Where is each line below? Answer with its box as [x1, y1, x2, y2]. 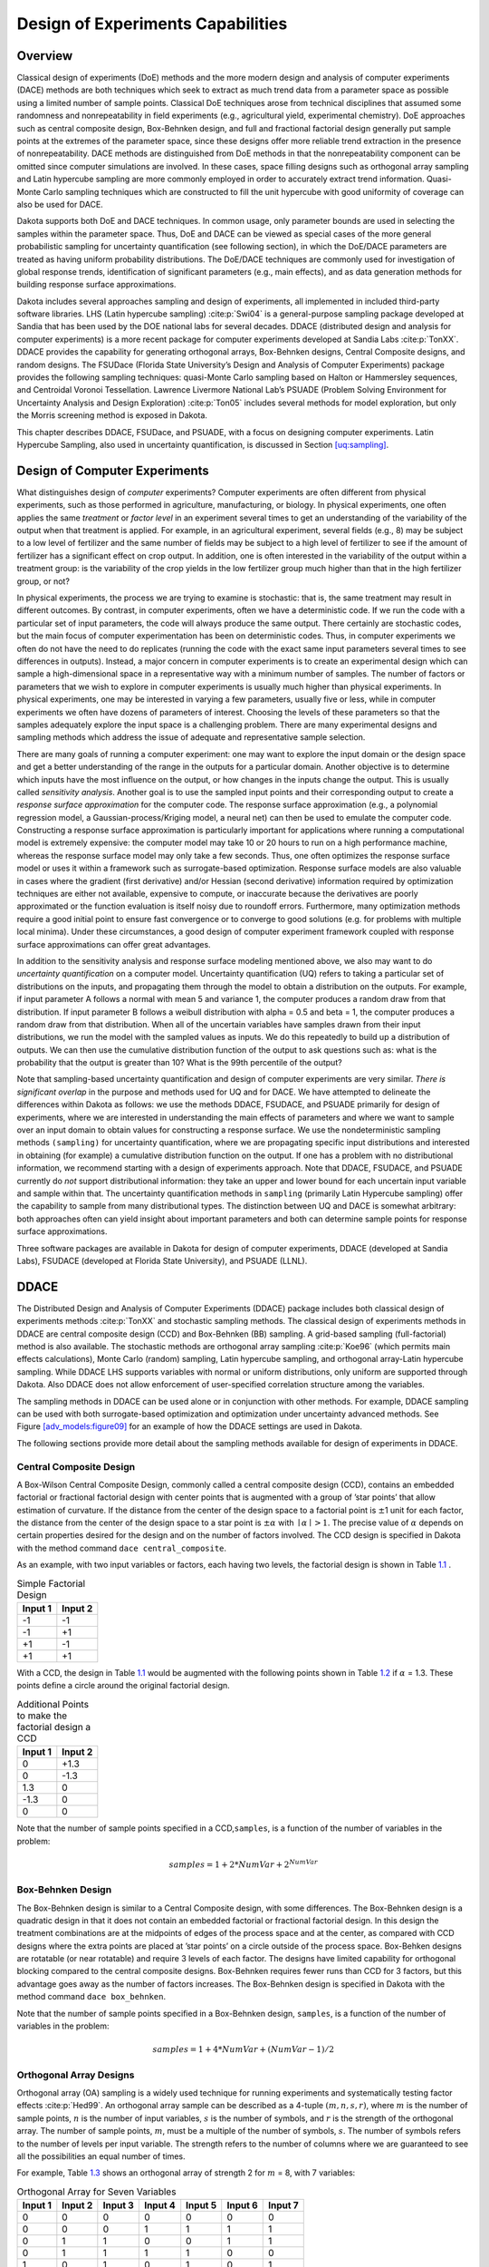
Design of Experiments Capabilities [16, 14, 288, 34]
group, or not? [16, 576, 70, 587]
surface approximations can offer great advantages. [16, 939, 212, 949]
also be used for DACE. [16, 199, 103, 209]
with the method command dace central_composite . [16, 1542, 226, 1553]
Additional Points [16, 1698, 90, 1710]
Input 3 [102, 2199, 135, 2212]
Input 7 [267, 2199, 299, 2212]
